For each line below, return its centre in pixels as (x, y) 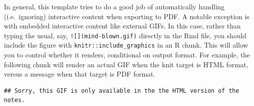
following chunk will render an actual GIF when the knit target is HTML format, (126, 64)
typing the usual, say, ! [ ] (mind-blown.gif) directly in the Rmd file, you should (125, 35)
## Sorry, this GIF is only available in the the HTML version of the (122, 91)
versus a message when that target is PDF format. (80, 74)
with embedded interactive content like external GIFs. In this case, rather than (122, 26)
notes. (14, 100)
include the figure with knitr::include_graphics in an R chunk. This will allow (126, 45)
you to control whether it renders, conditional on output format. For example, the (127, 55)
